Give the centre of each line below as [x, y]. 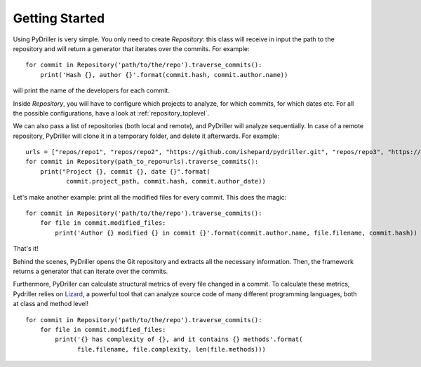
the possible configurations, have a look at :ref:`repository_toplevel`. [111, 113]
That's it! [26, 249]
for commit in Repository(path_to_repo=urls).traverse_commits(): [142, 162]
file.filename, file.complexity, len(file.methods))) [172, 349]
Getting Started [59, 18]
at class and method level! [51, 304]
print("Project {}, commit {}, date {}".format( [125, 171]
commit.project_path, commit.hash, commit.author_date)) [166, 181]
